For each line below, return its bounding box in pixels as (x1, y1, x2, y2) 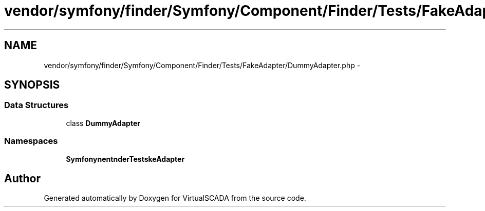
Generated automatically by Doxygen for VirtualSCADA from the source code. (44, 194, 306, 203)
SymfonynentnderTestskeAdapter (66, 154, 185, 163)
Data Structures (4, 100, 69, 111)
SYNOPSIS (4, 78, 60, 92)
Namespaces (4, 136, 58, 146)
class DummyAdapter (66, 118, 140, 128)
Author (4, 172, 41, 185)
